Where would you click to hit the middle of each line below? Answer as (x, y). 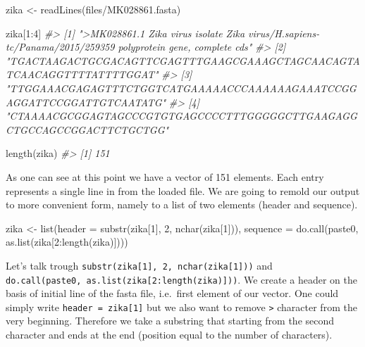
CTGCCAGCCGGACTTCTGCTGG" (87, 129)
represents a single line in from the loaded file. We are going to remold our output (183, 190)
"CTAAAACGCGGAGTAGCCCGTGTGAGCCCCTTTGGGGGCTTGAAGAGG (181, 116)
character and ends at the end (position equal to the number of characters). (169, 335)
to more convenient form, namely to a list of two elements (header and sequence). (182, 204)
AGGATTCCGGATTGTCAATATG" (86, 102)
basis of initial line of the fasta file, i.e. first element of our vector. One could (172, 293)
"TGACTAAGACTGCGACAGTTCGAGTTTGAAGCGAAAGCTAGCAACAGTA (183, 60)
